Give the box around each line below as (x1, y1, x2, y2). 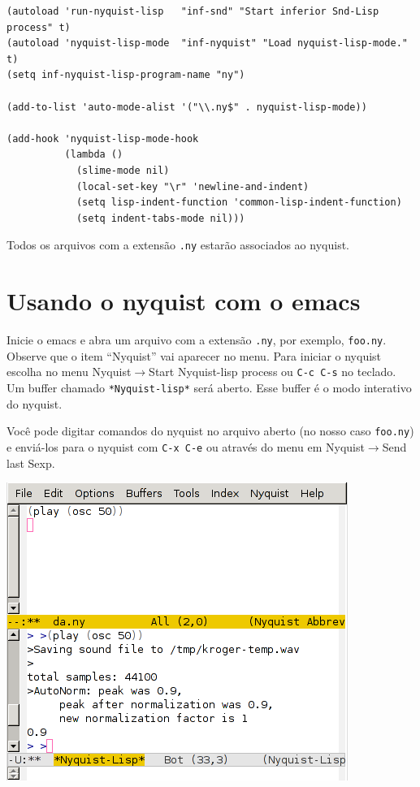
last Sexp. (6, 454, 55, 471)
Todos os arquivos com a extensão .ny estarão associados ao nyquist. (6, 236, 349, 253)
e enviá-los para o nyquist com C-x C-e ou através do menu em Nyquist (6, 438, 365, 455)
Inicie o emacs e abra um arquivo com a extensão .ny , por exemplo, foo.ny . (6, 331, 387, 348)
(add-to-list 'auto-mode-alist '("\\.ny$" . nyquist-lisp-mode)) (6, 101, 367, 113)
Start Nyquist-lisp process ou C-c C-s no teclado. (149, 363, 396, 380)
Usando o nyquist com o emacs (6, 284, 361, 318)
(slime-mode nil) (76, 164, 170, 176)
